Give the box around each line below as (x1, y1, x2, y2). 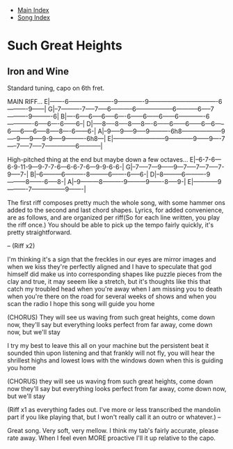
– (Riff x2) (7, 242, 35, 250)
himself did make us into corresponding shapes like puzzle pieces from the (7, 270, 223, 278)
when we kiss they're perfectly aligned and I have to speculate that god (7, 263, 212, 271)
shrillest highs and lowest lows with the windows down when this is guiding (7, 356, 224, 365)
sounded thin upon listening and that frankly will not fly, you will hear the (7, 349, 216, 357)
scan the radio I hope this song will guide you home (7, 300, 155, 307)
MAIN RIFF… (7, 98, 43, 105)
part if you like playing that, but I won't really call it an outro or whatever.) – (7, 413, 221, 421)
